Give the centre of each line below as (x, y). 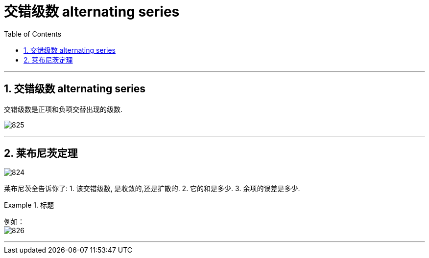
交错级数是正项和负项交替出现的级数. (63, 109)
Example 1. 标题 (29, 205)
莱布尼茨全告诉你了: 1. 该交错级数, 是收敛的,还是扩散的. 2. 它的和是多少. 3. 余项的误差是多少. (152, 189)
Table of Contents (33, 34)
